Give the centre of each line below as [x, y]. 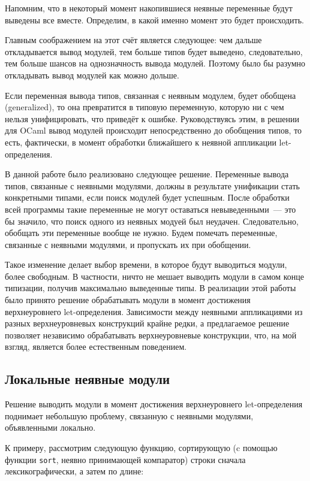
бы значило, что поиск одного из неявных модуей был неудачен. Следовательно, [152, 221]
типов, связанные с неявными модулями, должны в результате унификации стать [152, 185]
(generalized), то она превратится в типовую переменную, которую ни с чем [145, 107]
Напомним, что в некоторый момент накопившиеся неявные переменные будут [149, 8]
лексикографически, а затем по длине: [74, 471]
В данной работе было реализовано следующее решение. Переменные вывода [147, 174]
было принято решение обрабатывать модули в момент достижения [128, 300]
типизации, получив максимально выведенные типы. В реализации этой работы [151, 288]
